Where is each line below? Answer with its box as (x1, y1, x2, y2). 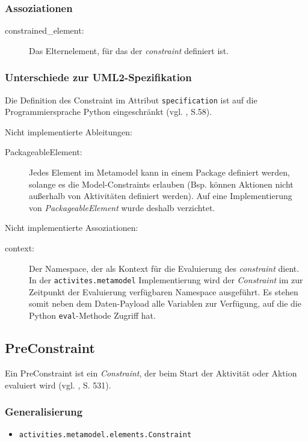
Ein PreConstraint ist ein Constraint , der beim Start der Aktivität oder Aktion (5, 366, 297, 379)
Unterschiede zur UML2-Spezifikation (5, 70, 192, 85)
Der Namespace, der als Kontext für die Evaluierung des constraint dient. (29, 262, 300, 274)
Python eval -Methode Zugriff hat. (29, 309, 156, 322)
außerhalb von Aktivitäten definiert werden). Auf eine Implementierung (29, 189, 292, 202)
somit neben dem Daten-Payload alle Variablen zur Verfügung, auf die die (29, 297, 301, 310)
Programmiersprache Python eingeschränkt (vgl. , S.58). (5, 105, 212, 118)
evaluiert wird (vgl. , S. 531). (5, 378, 111, 391)
